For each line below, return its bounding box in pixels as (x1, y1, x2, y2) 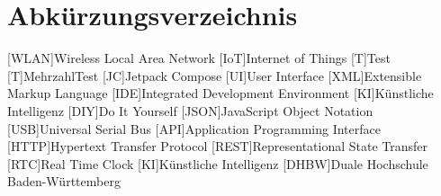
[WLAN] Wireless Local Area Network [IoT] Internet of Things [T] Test (7, 49, 391, 67)
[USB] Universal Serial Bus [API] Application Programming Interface (7, 119, 381, 138)
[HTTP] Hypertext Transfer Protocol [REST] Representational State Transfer (7, 137, 428, 156)
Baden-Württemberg (7, 172, 121, 191)
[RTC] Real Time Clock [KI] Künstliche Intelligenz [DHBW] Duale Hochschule (7, 154, 428, 173)
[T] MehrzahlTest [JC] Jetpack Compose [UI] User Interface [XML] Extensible (7, 66, 422, 85)
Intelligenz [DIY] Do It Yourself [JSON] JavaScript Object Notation (7, 101, 373, 120)
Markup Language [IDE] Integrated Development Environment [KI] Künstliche (7, 84, 434, 102)
